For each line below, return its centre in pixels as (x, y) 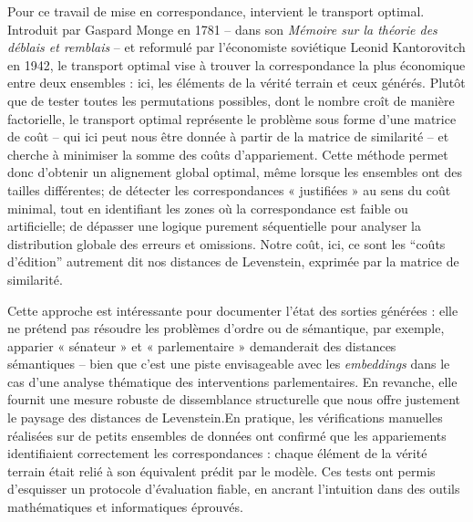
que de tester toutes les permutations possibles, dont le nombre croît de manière (231, 100)
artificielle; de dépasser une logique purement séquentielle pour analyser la (214, 226)
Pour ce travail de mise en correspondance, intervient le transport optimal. (216, 11)
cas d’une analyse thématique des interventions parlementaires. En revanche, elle (232, 381)
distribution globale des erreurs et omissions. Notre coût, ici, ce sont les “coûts (226, 243)
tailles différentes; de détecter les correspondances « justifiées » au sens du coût (229, 189)
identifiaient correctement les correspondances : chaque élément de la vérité (217, 453)
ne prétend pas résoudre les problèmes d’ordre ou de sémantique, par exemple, (226, 328)
